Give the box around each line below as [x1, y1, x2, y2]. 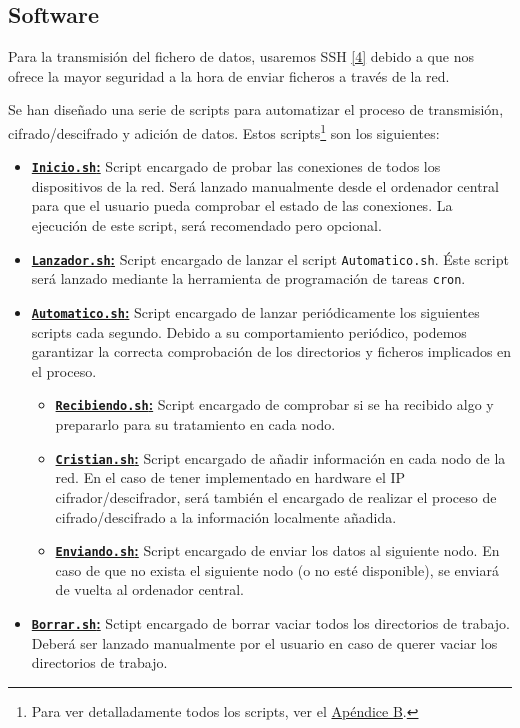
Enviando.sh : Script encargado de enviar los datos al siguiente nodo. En [55, 540, 500, 561]
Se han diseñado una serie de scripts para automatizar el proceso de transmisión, [8, 99, 504, 120]
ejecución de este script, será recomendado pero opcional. [31, 215, 382, 236]
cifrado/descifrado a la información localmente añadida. [55, 506, 397, 527]
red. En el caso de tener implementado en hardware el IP [55, 467, 406, 488]
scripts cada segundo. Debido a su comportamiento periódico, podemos [31, 321, 467, 342]
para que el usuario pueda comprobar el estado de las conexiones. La [31, 195, 453, 216]
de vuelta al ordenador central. [55, 579, 244, 600]
